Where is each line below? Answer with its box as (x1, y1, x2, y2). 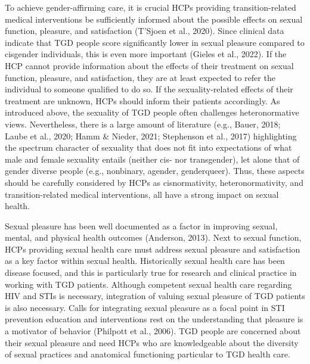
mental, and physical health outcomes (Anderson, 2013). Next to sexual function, (5, 231, 302, 244)
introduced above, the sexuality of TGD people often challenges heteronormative (5, 106, 299, 119)
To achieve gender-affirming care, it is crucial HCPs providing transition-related (5, 1, 296, 13)
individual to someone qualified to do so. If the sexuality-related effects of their (5, 83, 293, 95)
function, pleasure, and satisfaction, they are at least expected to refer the (5, 71, 275, 83)
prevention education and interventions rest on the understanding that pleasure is (5, 313, 303, 325)
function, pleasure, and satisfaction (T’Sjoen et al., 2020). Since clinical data (5, 24, 284, 37)
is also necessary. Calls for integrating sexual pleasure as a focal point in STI (5, 301, 285, 313)
